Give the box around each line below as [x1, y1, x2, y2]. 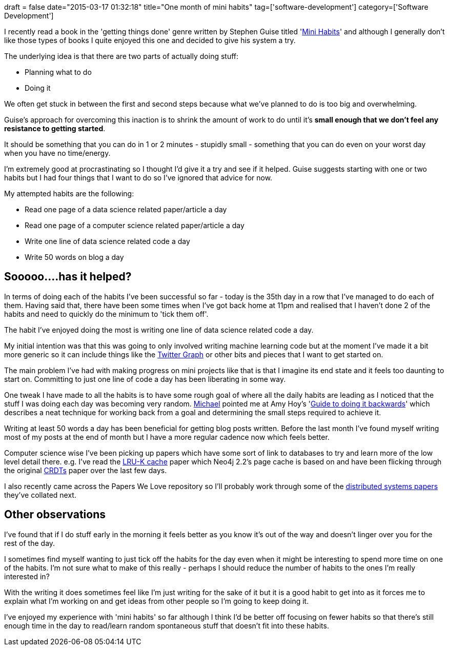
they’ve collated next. [4, 490, 76, 499]
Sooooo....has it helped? [4, 270, 132, 283]
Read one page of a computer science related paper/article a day [25, 221, 244, 230]
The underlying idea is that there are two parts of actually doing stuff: [4, 52, 239, 60]
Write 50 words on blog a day [25, 253, 124, 261]
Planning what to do [25, 68, 92, 76]
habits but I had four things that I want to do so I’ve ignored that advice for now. [4, 173, 273, 182]
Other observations [4, 508, 106, 521]
